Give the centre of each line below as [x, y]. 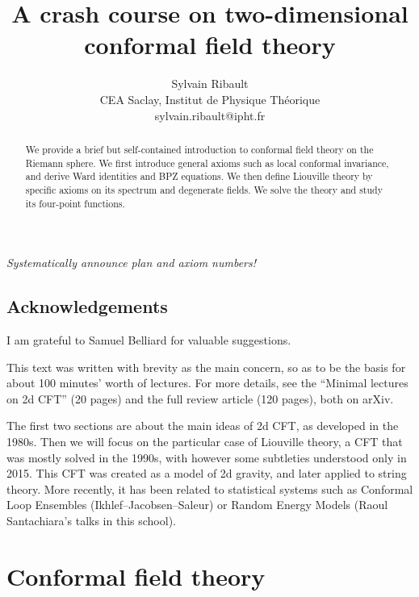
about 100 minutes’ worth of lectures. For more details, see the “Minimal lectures [207, 383]
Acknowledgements [87, 306]
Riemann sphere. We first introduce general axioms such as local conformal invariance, [207, 163]
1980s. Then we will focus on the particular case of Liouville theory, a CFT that [205, 441]
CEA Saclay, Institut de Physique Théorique [210, 99]
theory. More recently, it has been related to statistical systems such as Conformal [210, 488]
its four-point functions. [75, 203]
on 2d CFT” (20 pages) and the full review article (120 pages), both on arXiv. [200, 398]
